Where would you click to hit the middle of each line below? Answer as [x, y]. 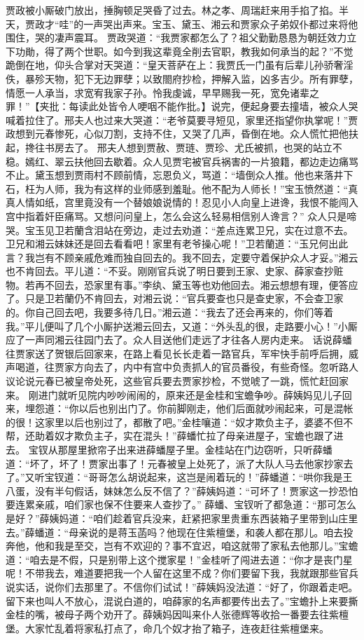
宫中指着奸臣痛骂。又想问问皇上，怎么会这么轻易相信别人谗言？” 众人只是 [176, 216]
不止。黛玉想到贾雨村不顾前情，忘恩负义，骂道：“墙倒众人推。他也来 [165, 175]
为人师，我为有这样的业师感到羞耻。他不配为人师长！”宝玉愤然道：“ [191, 188]
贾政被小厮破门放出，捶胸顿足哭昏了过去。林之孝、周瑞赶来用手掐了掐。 [172, 10]
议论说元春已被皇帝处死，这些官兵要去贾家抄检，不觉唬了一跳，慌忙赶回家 [177, 381]
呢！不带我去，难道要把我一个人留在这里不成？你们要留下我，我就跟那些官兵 [182, 573]
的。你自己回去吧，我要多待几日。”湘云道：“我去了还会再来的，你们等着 [170, 312]
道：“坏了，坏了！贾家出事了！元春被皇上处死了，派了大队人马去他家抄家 [175, 463]
